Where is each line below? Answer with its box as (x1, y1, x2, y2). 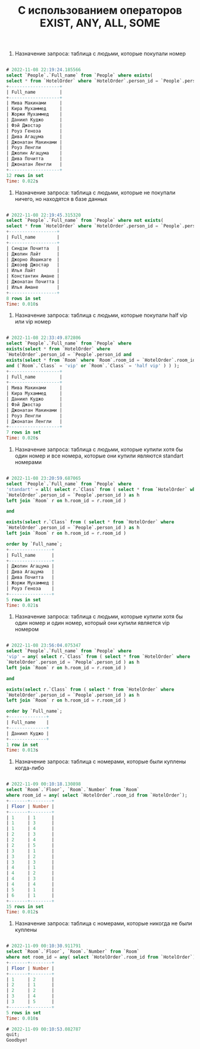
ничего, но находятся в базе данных (14, 195, 108, 202)
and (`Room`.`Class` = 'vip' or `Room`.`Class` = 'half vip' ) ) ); (6, 362, 180, 368)
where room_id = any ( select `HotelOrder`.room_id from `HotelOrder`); (6, 792, 187, 798)
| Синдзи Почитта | (6, 245, 60, 251)
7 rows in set (6, 429, 42, 435)
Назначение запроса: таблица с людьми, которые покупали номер (14, 50, 186, 57)
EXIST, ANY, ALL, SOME (39, 16, 161, 30)
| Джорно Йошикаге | (6, 257, 60, 263)
